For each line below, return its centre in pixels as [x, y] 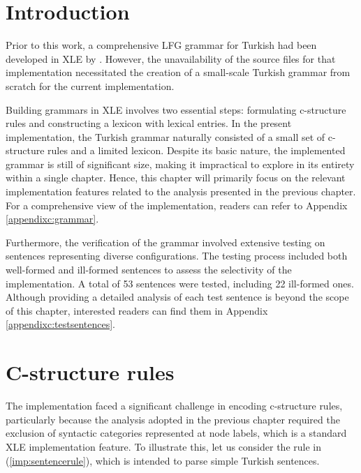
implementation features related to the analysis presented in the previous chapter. [181, 192]
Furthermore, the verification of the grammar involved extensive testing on [165, 242]
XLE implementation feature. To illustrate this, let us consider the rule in [163, 446]
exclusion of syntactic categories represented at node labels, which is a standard [176, 433]
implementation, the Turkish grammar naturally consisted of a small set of [165, 136]
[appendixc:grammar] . [52, 219]
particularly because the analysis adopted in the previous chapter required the [173, 419]
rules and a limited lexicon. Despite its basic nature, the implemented [197, 150]
